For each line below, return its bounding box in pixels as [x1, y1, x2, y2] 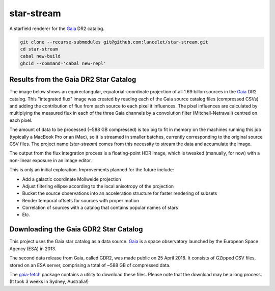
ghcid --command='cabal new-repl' [20, 60, 106, 66]
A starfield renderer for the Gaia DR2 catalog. [9, 25, 104, 32]
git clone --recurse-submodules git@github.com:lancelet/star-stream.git [20, 39, 208, 45]
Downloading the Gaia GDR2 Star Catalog [9, 225, 143, 234]
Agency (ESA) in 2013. [9, 245, 57, 252]
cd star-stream [20, 46, 58, 52]
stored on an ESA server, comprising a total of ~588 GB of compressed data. [9, 262, 171, 268]
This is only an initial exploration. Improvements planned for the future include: [9, 167, 174, 173]
